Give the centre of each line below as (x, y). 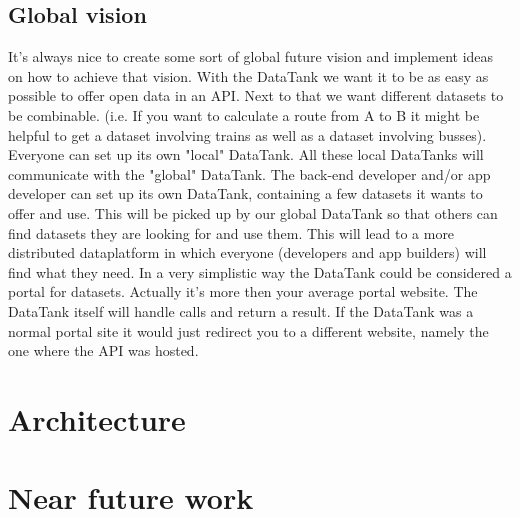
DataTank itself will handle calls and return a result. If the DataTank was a (241, 310)
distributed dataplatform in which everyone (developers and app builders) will (247, 252)
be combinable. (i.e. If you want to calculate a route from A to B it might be (244, 114)
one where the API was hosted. (103, 350)
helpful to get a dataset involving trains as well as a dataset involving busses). (247, 134)
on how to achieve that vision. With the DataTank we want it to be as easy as (248, 75)
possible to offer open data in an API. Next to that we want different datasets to (256, 95)
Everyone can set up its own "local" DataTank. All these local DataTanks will (246, 154)
